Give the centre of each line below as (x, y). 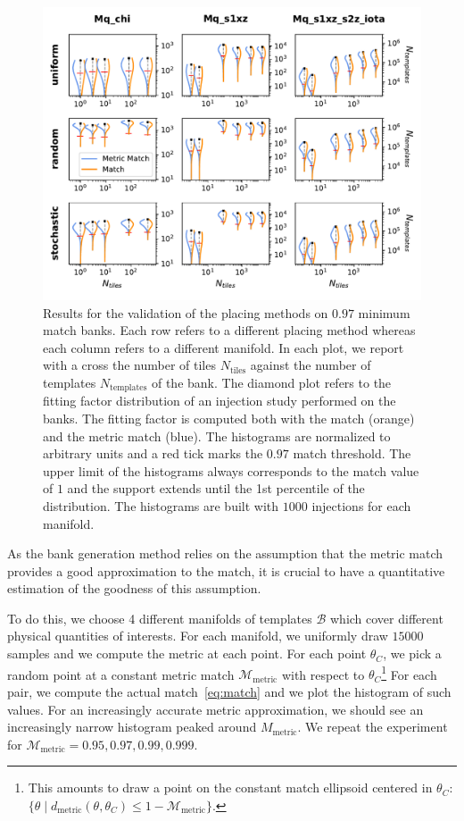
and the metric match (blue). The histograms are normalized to (217, 436)
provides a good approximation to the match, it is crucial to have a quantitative (226, 570)
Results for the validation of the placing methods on (186, 312)
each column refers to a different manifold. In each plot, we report (224, 347)
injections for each (361, 505)
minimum (384, 312)
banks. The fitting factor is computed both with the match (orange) (229, 418)
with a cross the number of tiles (129, 365)
